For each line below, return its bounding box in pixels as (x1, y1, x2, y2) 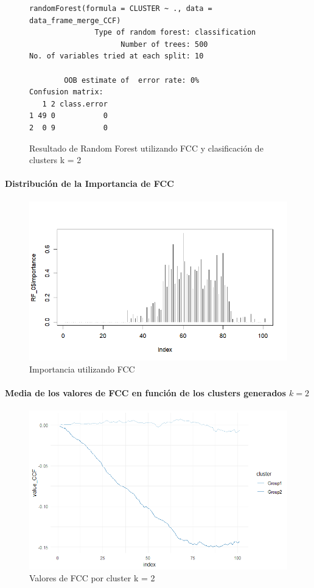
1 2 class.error (42, 99, 108, 108)
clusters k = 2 (29, 153, 82, 166)
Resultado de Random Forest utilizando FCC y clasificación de (29, 141, 263, 154)
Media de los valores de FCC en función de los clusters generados (5, 386, 286, 399)
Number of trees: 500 (120, 40, 208, 49)
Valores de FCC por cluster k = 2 (29, 572, 155, 584)
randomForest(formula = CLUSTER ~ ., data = (29, 4, 212, 13)
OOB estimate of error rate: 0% (64, 75, 200, 85)
